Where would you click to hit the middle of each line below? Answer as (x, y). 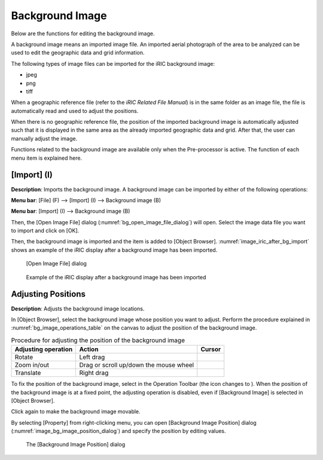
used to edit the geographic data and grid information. (78, 53)
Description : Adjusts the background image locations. (78, 309)
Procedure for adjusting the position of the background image (98, 340)
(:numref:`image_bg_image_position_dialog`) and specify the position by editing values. (118, 431)
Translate (28, 373)
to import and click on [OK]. (45, 231)
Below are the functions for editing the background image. (83, 33)
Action (89, 349)
